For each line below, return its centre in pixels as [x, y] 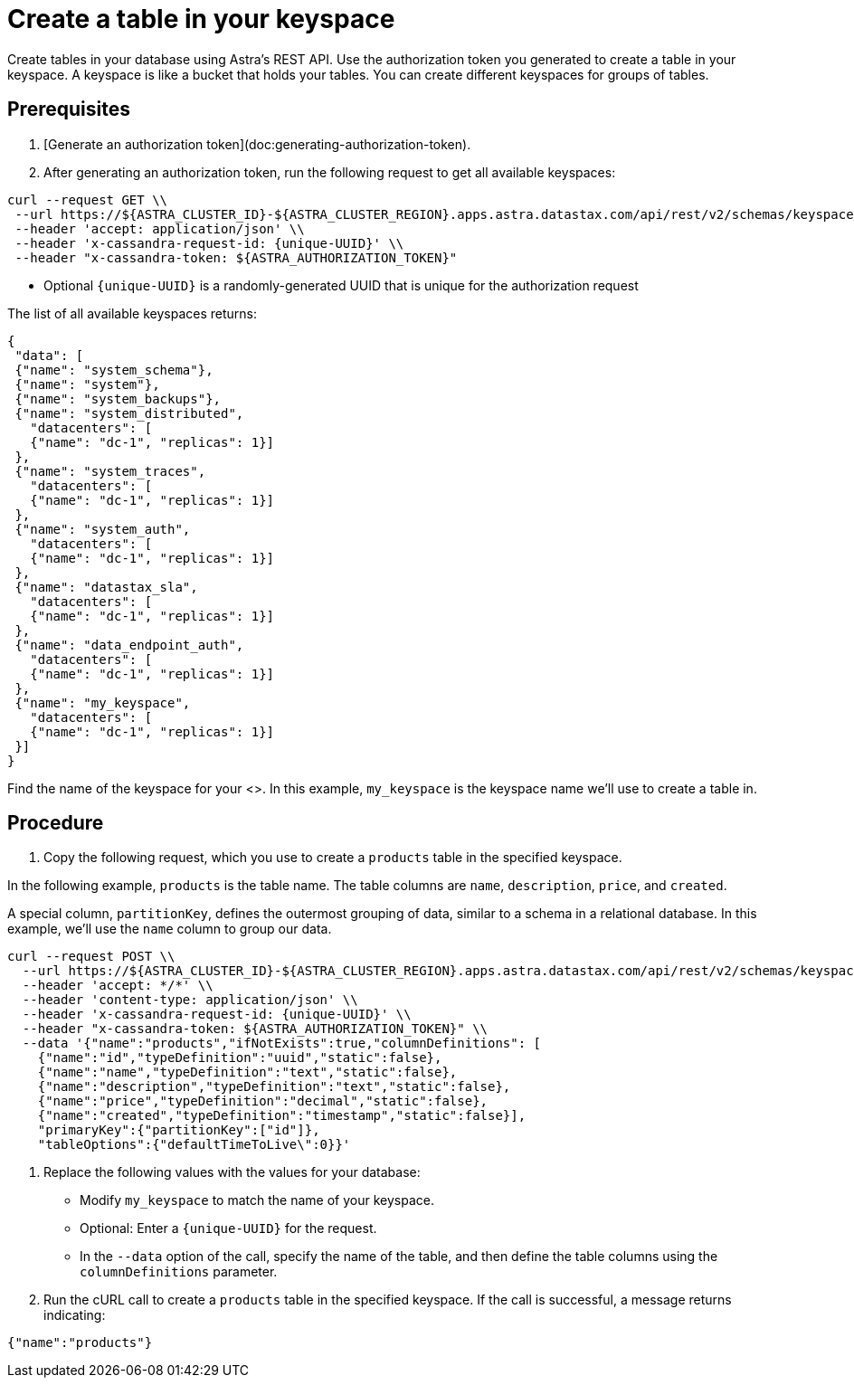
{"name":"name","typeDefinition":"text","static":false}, [247, 1072]
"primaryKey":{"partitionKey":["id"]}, [179, 1130]
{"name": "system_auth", [103, 529]
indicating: [75, 1315]
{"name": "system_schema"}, [114, 370]
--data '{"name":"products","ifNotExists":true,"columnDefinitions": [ [282, 1043]
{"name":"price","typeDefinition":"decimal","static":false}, [263, 1101]
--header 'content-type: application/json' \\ [190, 1000]
